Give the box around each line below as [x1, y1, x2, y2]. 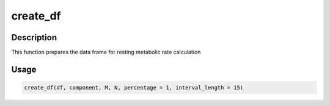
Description [11, 32, 57, 43]
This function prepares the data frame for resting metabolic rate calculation [11, 49, 201, 56]
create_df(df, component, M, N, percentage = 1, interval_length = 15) [24, 84, 244, 91]
